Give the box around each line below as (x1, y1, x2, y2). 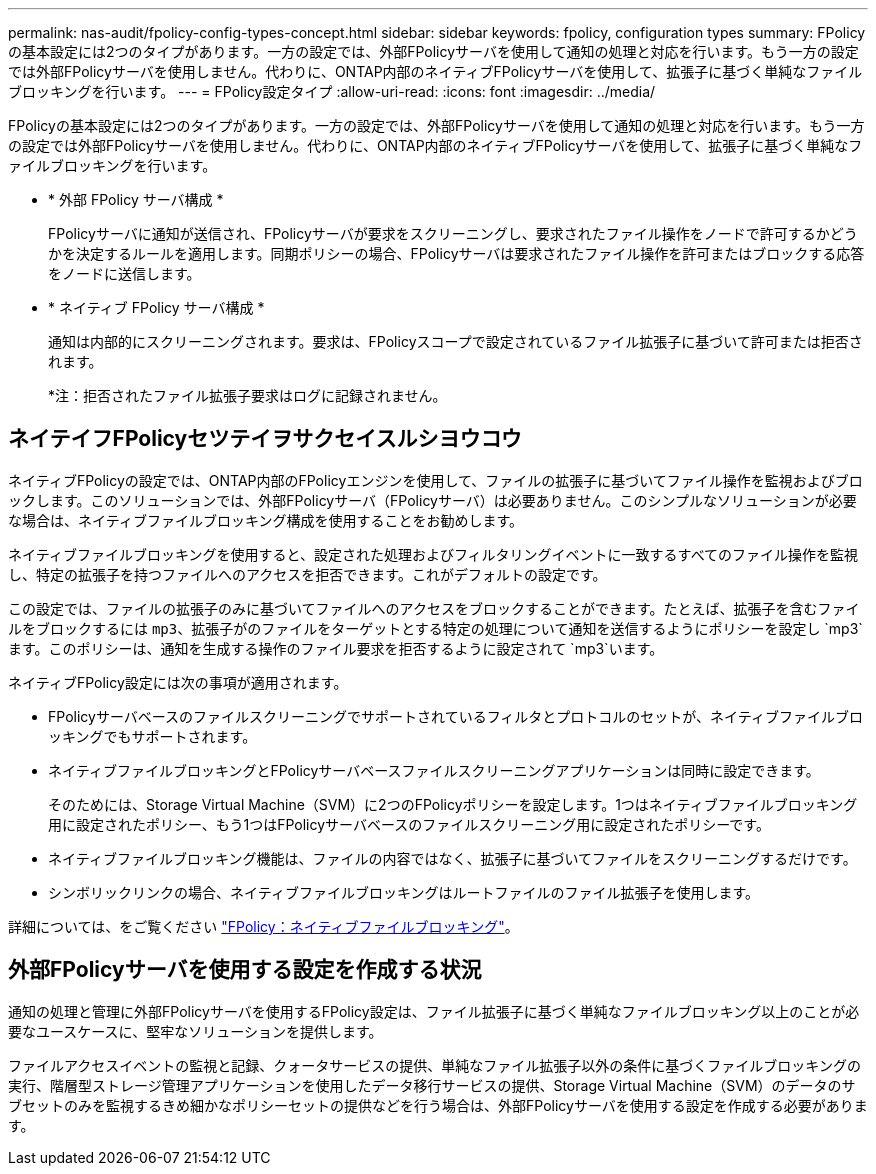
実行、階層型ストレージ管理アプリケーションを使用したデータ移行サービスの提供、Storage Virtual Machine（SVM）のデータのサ (8, 1076, 856, 1094)
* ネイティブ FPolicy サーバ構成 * (48, 299, 265, 316)
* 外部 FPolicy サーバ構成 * (48, 191, 224, 208)
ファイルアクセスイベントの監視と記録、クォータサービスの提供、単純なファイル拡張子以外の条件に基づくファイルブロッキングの (8, 1056, 861, 1074)
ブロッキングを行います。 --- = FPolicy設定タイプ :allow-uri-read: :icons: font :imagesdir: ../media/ (8, 83, 656, 100)
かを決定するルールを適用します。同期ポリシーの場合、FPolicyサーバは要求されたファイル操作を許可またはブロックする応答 (48, 245, 865, 262)
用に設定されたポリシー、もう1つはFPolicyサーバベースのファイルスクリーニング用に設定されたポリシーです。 (48, 815, 770, 833)
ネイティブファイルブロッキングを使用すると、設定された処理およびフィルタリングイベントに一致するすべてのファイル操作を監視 (8, 545, 859, 563)
